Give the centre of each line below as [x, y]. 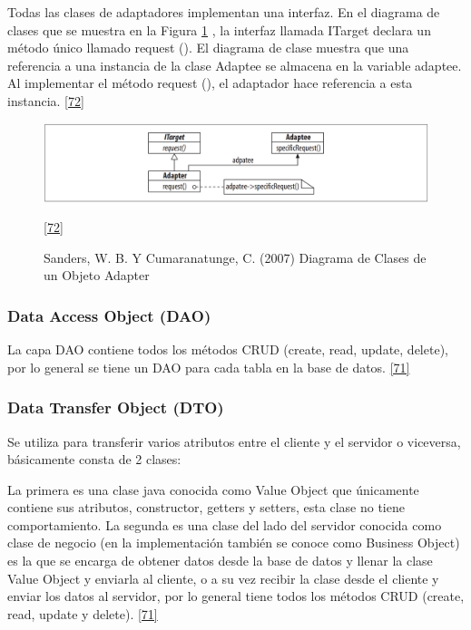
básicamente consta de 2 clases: [94, 459]
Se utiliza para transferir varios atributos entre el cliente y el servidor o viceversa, [234, 441]
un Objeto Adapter [97, 275]
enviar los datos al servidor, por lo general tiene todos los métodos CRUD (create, [236, 596]
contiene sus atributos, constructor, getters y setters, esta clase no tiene [206, 507]
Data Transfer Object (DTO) [116, 407]
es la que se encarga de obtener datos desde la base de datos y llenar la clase [220, 561]
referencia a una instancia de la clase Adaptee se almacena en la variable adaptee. [235, 65]
